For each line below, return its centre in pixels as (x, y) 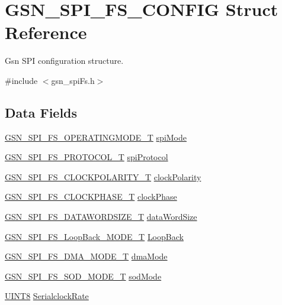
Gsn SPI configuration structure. (64, 61)
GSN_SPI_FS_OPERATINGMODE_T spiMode (96, 137)
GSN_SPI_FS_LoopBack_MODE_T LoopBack (94, 236)
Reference (46, 32)
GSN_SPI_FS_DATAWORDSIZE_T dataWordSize (101, 217)
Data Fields (41, 112)
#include (21, 80)
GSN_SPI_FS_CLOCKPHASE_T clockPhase (91, 197)
